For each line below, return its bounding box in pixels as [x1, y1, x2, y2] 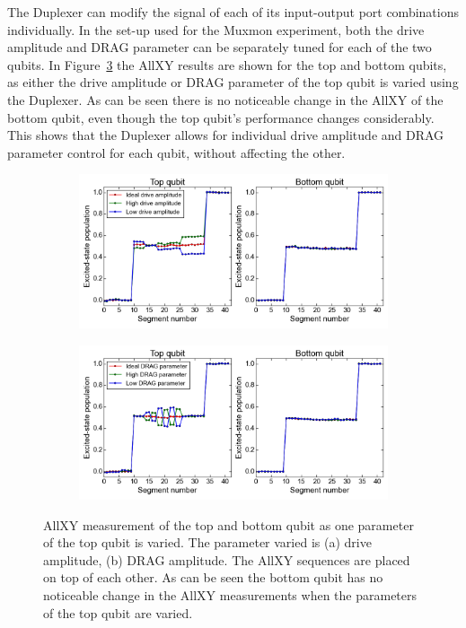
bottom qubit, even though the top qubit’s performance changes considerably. [7, 108, 435, 126]
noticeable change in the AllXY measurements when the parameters [43, 585, 418, 604]
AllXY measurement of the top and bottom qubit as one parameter [43, 515, 414, 534]
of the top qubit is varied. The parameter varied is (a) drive [43, 533, 372, 552]
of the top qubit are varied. [43, 603, 193, 622]
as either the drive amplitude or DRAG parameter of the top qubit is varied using [7, 73, 459, 92]
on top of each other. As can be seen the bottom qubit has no [43, 568, 383, 587]
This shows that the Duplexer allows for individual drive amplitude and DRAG [7, 126, 444, 144]
